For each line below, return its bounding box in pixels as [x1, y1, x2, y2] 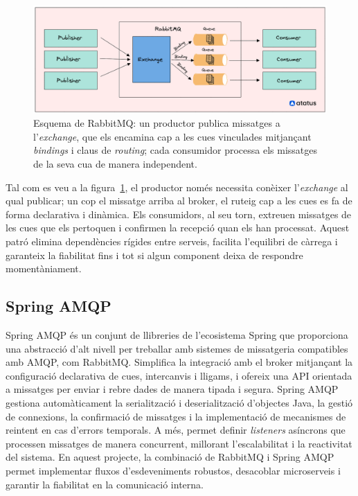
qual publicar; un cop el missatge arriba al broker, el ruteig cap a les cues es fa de [6, 193, 352, 208]
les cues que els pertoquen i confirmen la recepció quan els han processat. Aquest [6, 220, 350, 235]
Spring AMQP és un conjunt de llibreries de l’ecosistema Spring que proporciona [6, 328, 348, 342]
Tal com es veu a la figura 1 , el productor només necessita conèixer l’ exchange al [6, 179, 348, 194]
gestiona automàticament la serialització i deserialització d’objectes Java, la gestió [6, 395, 353, 409]
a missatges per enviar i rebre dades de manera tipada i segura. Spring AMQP [6, 382, 339, 396]
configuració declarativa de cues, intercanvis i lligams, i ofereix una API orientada [6, 368, 352, 382]
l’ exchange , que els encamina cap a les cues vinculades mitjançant [33, 129, 312, 143]
